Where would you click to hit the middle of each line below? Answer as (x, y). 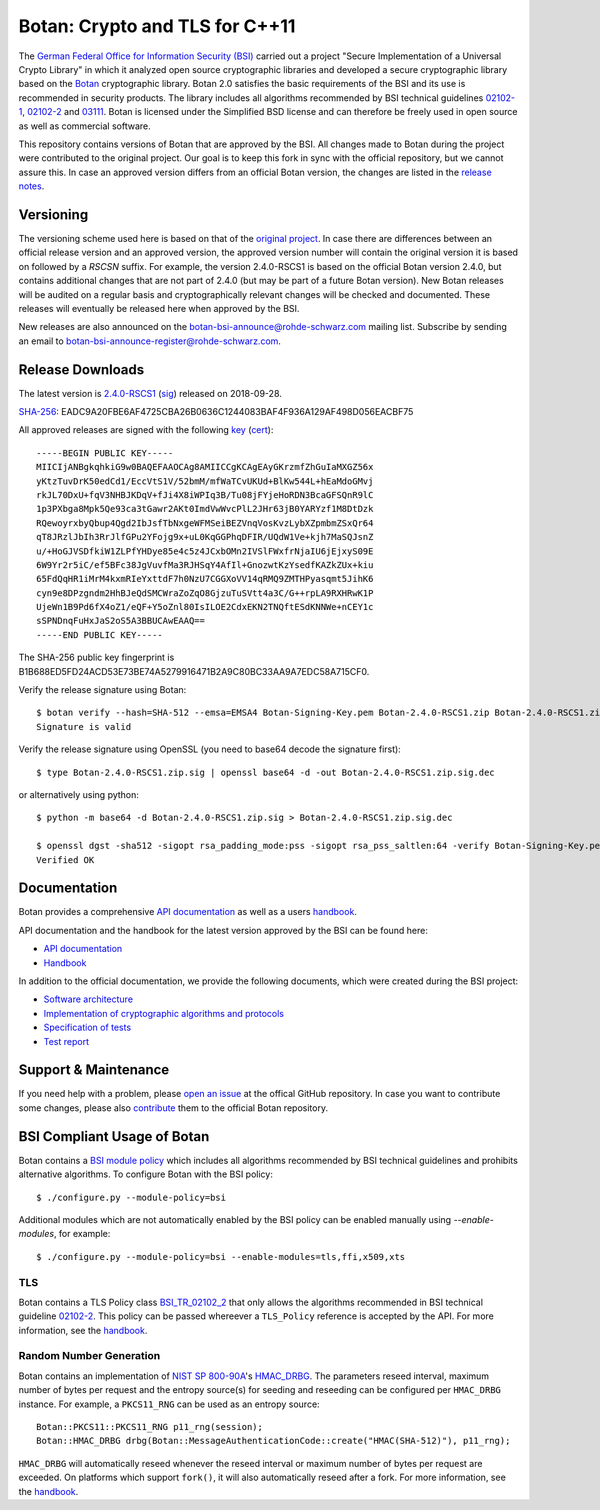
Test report (66, 1041)
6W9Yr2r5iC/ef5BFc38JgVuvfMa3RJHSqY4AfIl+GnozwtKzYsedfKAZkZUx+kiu (205, 564)
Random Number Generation (89, 1356)
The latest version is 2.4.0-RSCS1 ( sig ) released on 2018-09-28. (150, 393)
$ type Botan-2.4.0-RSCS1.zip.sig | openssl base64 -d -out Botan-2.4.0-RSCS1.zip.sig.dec (265, 772)
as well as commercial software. (84, 126)
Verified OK (65, 859)
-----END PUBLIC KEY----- (100, 634)
